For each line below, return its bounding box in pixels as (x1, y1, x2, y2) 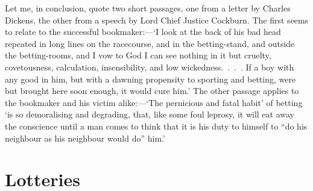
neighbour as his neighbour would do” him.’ (5, 131, 165, 144)
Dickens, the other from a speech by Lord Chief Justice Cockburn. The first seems (5, 13, 309, 26)
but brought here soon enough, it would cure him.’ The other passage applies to (5, 84, 299, 97)
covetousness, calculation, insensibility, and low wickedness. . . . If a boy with (5, 60, 294, 73)
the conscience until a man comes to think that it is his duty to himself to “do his (5, 119, 308, 132)
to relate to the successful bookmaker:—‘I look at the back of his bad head (5, 25, 281, 38)
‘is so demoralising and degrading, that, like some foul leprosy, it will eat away (5, 108, 295, 121)
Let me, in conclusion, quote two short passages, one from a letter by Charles (5, 2, 291, 14)
